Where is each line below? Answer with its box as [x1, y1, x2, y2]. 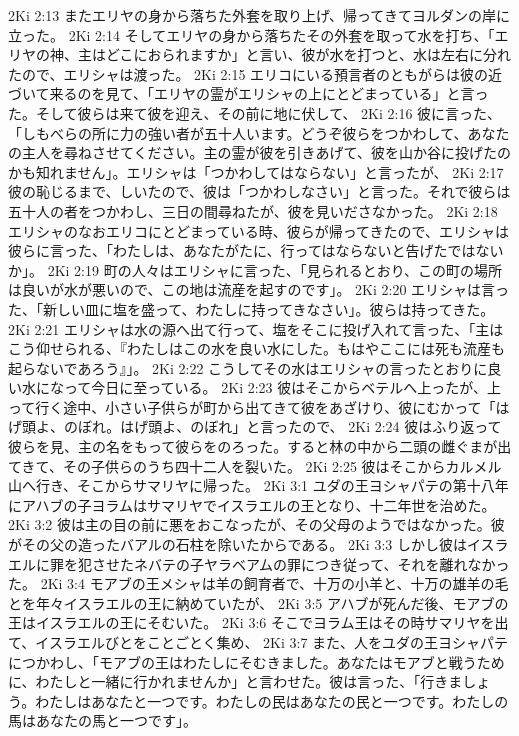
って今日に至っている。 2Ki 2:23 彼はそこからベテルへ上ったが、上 [63, 377, 501, 398]
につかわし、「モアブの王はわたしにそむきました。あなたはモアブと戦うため [8, 651, 505, 672]
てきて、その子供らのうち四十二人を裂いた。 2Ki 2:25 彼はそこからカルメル [8, 455, 502, 476]
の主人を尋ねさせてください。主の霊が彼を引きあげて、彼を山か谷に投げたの [8, 142, 511, 163]
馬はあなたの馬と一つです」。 [8, 710, 197, 731]
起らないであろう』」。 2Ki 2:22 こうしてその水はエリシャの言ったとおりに [8, 357, 488, 378]
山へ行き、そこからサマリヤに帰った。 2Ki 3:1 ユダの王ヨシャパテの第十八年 [8, 475, 509, 496]
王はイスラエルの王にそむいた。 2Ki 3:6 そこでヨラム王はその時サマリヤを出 [8, 612, 509, 633]
